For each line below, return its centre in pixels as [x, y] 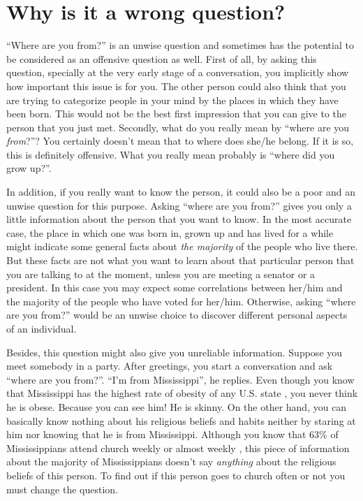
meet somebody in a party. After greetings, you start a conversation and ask [170, 366]
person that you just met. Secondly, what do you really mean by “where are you [178, 127]
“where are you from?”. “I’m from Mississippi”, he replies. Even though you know [180, 379]
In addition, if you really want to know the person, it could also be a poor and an [181, 192]
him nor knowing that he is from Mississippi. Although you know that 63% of [172, 434]
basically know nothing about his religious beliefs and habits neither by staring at [181, 420]
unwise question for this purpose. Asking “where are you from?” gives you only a [179, 205]
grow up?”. [29, 168]
